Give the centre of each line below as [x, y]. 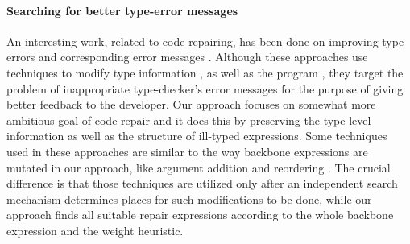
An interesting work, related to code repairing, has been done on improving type [205, 41]
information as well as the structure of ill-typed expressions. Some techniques [197, 136]
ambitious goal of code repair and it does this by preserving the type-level [189, 120]
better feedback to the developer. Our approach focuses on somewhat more [191, 104]
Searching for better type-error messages [122, 10]
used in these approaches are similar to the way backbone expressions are [187, 151]
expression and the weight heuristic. [95, 230]
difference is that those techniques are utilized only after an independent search [202, 183]
